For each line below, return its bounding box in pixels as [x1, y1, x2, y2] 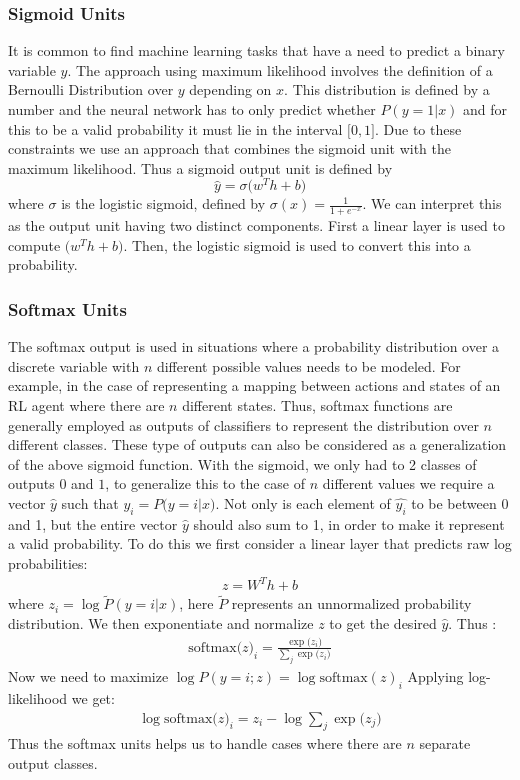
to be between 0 [411, 493, 509, 514]
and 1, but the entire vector [8, 513, 178, 534]
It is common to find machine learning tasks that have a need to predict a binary [8, 40, 505, 61]
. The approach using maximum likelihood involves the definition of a [67, 59, 493, 80]
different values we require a [322, 473, 495, 494]
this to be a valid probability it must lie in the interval [8, 118, 343, 139]
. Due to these [375, 118, 462, 139]
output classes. [8, 752, 98, 773]
